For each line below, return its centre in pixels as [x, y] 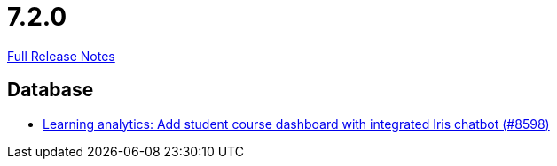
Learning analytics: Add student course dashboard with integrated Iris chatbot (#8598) [296, 124]
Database [51, 90]
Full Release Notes [61, 56]
